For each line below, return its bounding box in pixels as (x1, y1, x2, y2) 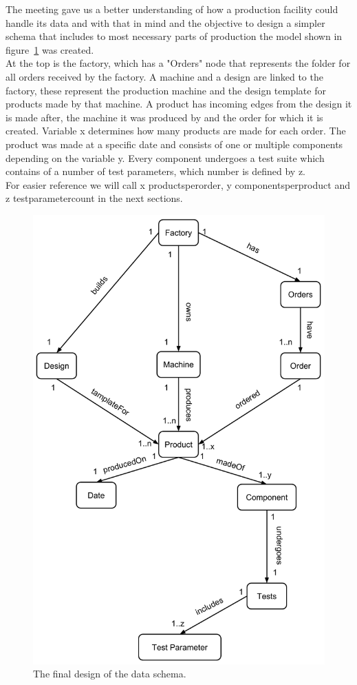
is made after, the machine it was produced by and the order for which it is (6, 110, 323, 124)
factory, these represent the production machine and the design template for (6, 83, 326, 97)
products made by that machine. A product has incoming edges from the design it (6, 96, 352, 111)
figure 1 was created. (6, 42, 94, 57)
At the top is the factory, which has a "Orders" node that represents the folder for (6, 56, 351, 70)
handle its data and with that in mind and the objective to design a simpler (6, 15, 325, 30)
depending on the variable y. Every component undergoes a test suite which (6, 150, 325, 165)
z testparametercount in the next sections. (6, 191, 183, 205)
